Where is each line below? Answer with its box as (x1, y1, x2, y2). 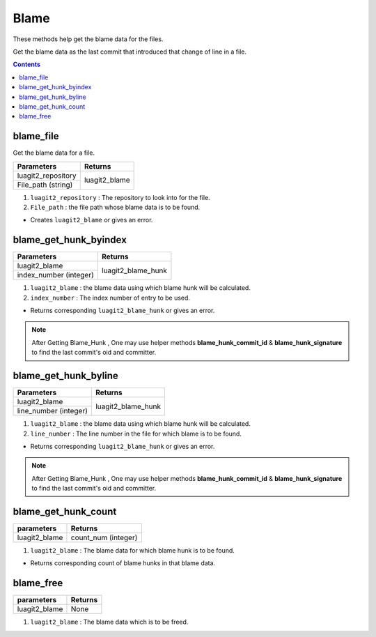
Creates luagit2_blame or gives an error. (30, 216, 153, 224)
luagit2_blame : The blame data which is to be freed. (30, 617, 189, 627)
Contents (13, 60, 41, 69)
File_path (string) (17, 180, 73, 190)
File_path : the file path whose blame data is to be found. (30, 203, 201, 211)
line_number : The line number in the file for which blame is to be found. (30, 429, 242, 438)
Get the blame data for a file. (13, 148, 95, 157)
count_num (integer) (70, 532, 138, 542)
